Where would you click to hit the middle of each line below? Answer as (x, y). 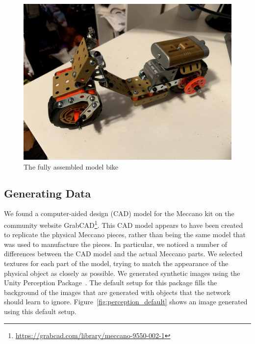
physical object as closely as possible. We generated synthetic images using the (122, 273)
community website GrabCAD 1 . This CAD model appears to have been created (124, 224)
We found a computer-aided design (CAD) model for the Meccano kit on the (119, 213)
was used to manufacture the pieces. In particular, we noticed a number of (115, 244)
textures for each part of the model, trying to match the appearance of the (116, 263)
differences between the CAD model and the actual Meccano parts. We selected (123, 254)
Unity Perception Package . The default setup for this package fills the (111, 283)
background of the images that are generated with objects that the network (117, 292)
